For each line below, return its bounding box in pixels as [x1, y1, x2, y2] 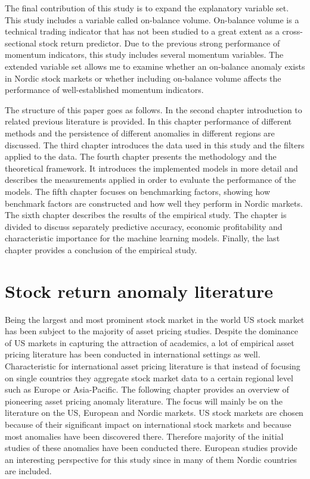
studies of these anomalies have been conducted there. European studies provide [5, 441, 297, 454]
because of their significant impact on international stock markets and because [5, 418, 292, 430]
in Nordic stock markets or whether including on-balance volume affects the [5, 71, 281, 84]
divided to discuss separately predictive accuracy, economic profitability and [5, 220, 283, 232]
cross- [282, 25, 303, 38]
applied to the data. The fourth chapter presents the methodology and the [5, 150, 277, 163]
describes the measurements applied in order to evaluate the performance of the [5, 173, 296, 186]
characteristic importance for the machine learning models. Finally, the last [5, 232, 280, 244]
